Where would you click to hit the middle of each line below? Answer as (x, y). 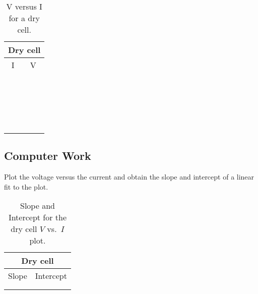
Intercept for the (38, 217)
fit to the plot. (26, 186)
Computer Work (48, 156)
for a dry (24, 18)
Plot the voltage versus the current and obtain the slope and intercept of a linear (129, 177)
